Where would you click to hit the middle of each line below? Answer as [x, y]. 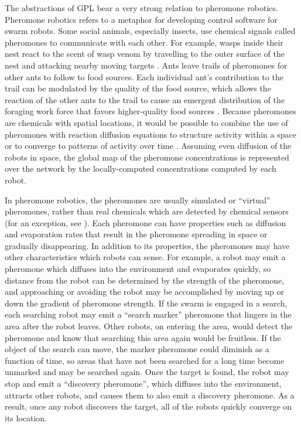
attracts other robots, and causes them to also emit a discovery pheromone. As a [150, 395]
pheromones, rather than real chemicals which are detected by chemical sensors [147, 211]
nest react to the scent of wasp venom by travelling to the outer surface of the [145, 54]
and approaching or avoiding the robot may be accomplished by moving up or [145, 292]
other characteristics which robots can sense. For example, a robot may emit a [145, 257]
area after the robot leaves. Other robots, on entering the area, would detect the [149, 326]
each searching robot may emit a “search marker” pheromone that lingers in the [148, 314]
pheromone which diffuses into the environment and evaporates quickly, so [138, 269]
